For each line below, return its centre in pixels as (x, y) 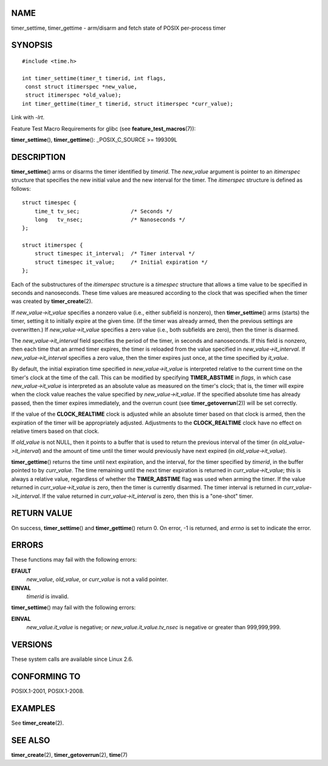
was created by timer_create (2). (52, 302)
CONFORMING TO (46, 676)
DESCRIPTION (39, 157)
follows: (21, 188)
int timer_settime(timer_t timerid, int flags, (94, 78)
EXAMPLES (33, 708)
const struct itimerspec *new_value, (81, 87)
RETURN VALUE (42, 513)
